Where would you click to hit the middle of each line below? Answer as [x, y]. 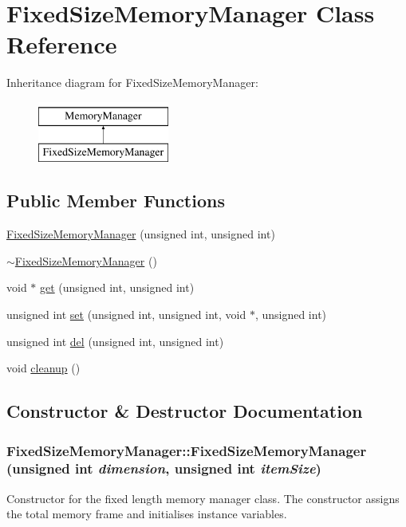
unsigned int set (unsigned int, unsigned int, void [126, 315]
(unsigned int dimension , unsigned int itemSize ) [164, 468]
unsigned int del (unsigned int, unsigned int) [115, 341]
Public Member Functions [116, 201]
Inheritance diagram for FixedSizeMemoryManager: [132, 83]
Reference [62, 44]
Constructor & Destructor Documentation [185, 411]
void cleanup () [43, 368]
